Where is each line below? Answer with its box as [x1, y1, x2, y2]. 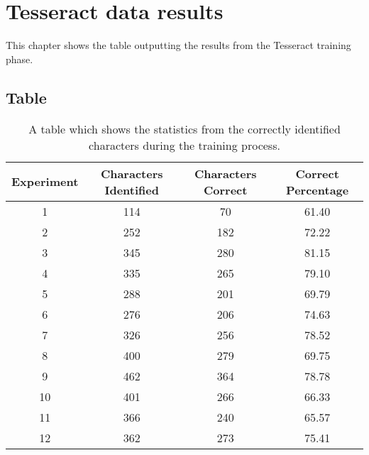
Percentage [286, 181, 349, 198]
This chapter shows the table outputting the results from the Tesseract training [6, 38, 351, 53]
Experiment [11, 173, 79, 190]
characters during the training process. [89, 136, 280, 153]
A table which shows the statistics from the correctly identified [28, 120, 341, 137]
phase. [6, 51, 33, 66]
